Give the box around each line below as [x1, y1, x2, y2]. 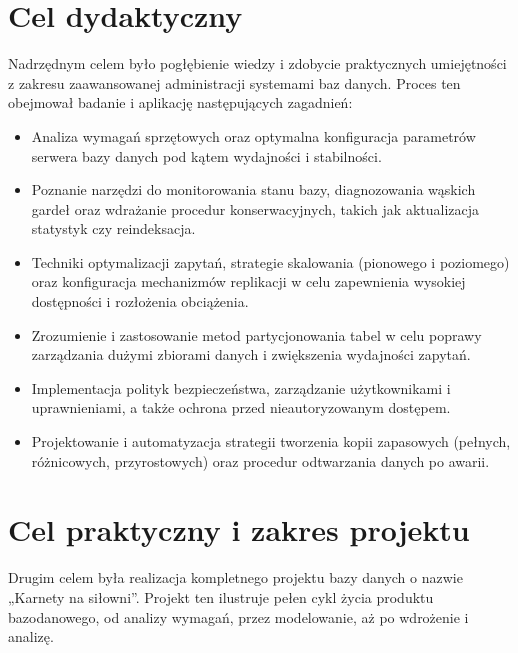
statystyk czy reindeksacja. [31, 218, 196, 239]
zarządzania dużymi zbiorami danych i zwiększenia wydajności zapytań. [31, 344, 471, 365]
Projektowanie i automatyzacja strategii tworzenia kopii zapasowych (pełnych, [31, 431, 511, 452]
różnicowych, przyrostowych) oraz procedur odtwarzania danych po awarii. [31, 450, 490, 471]
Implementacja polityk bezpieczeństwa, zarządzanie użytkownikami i [31, 377, 451, 398]
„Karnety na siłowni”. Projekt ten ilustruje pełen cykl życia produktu [8, 586, 434, 607]
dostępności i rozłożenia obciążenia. [31, 291, 249, 312]
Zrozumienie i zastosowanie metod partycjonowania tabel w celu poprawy [31, 324, 482, 345]
